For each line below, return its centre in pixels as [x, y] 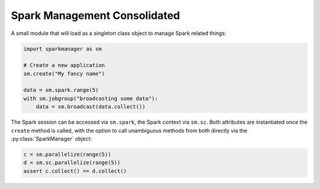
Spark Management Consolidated [95, 15]
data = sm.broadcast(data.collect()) [91, 107]
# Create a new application [64, 65]
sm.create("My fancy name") [64, 73]
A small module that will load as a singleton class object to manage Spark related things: [119, 33]
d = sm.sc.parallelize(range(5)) [72, 163]
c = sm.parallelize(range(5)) [67, 155]
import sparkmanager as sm [63, 49]
